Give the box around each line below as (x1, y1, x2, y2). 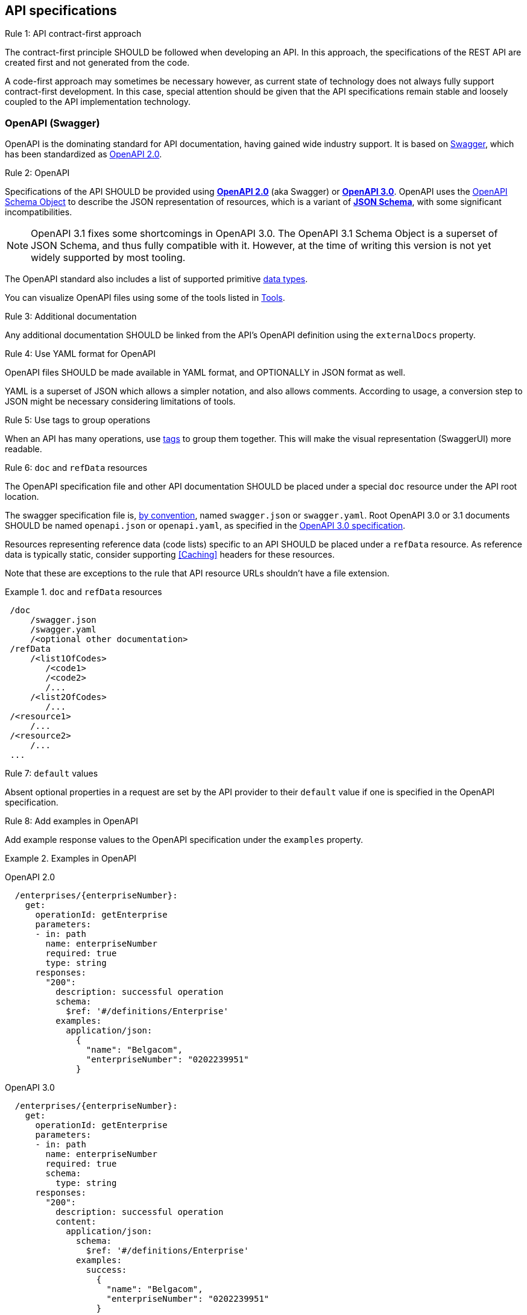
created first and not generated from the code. (5, 57, 190, 68)
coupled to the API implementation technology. (5, 96, 191, 107)
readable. (5, 444, 42, 455)
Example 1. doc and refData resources (5, 587, 162, 598)
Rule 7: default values (5, 768, 98, 779)
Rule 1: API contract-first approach (5, 28, 142, 39)
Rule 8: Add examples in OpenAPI (5, 816, 138, 827)
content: (55, 1217, 96, 1227)
